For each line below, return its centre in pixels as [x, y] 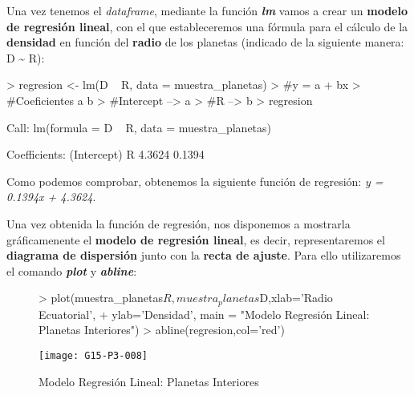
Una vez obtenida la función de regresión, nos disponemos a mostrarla [179, 223]
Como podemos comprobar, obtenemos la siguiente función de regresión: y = [195, 181]
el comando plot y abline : [72, 270]
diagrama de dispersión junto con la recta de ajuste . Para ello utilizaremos [204, 255]
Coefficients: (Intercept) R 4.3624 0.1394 [106, 154]
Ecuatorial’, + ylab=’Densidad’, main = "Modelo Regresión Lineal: [204, 314]
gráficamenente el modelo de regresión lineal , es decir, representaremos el [196, 239]
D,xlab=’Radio [296, 298]
